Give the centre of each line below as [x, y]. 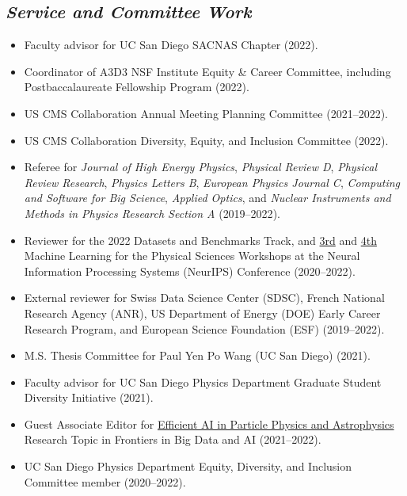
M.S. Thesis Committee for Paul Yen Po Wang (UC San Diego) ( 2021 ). [197, 355]
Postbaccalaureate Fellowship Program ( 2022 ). [137, 87]
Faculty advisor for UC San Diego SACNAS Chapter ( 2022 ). [171, 45]
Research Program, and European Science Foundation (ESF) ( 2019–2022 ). [204, 328]
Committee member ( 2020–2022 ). [105, 481]
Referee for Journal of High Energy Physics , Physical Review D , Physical [201, 167]
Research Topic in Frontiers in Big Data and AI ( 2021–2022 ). [173, 439]
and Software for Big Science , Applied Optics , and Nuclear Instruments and [207, 198]
